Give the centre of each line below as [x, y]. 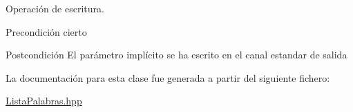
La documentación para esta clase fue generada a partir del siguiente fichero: [168, 77]
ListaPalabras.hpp [44, 101]
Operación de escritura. [55, 8]
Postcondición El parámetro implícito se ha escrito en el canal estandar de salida [176, 55]
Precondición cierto [46, 31]
